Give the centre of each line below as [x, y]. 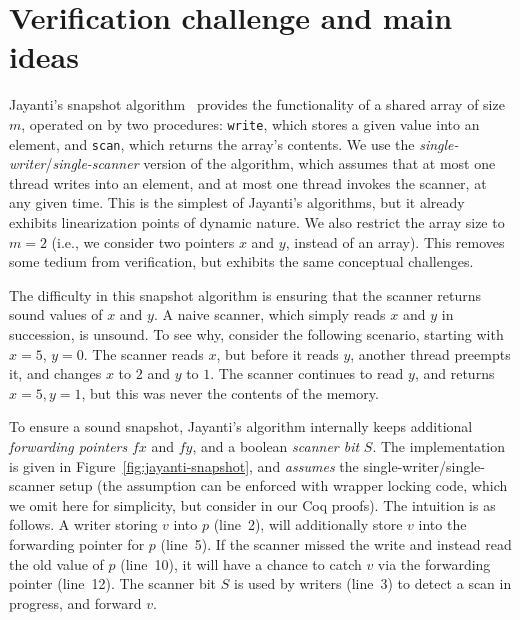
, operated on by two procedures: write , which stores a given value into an [250, 123]
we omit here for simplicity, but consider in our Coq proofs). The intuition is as [252, 504]
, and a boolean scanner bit [276, 445]
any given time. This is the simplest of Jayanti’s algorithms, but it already [237, 202]
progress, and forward [75, 602]
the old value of [56, 563]
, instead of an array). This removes [395, 241]
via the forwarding [434, 563]
